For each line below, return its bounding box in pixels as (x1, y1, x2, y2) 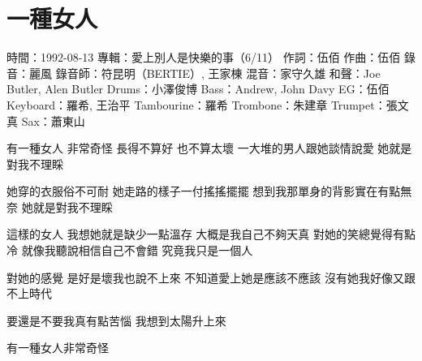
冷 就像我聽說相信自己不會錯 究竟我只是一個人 (6, 242, 253, 259)
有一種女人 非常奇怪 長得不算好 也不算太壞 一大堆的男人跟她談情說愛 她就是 (6, 140, 412, 157)
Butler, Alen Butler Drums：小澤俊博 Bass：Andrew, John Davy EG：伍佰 (6, 80, 390, 97)
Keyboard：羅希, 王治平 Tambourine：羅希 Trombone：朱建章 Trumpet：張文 (6, 96, 409, 113)
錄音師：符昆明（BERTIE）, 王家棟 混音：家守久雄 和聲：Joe (55, 64, 381, 81)
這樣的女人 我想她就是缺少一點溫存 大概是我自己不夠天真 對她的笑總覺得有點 (6, 226, 416, 243)
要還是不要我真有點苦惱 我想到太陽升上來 (6, 312, 226, 329)
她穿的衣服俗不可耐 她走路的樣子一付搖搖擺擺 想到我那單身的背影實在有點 (6, 183, 401, 200)
